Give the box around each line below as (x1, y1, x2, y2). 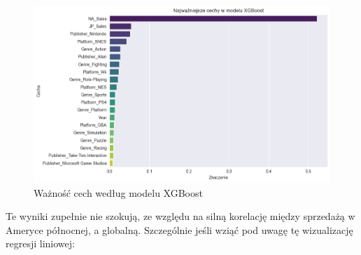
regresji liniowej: (6, 236, 75, 251)
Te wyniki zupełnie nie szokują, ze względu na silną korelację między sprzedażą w (6, 209, 355, 223)
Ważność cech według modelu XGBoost (34, 185, 203, 200)
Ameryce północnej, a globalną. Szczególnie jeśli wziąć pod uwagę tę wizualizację (6, 222, 353, 237)
